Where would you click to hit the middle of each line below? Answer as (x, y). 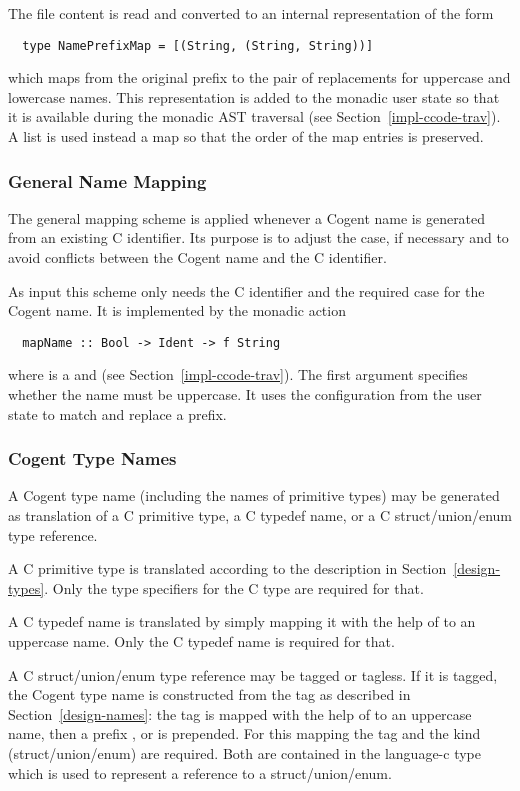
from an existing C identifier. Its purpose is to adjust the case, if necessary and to (258, 237)
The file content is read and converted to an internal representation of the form (251, 13)
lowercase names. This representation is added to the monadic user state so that (254, 96)
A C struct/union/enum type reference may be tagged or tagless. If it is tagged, (253, 674)
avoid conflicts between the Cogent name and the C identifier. (197, 257)
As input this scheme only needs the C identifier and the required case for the (246, 290)
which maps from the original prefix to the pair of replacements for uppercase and (259, 77)
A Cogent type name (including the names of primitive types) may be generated (254, 495)
